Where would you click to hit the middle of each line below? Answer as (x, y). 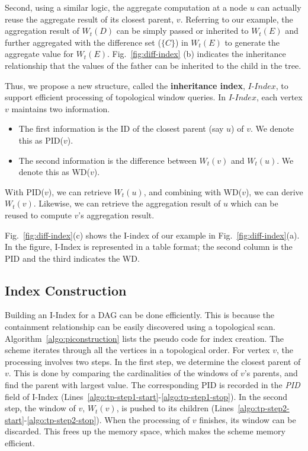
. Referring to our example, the (237, 19)
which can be (254, 203)
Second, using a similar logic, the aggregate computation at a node (126, 7)
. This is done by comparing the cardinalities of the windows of (123, 373)
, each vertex (279, 97)
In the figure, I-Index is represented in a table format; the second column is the (149, 247)
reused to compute (38, 215)
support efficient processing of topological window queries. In (115, 97)
